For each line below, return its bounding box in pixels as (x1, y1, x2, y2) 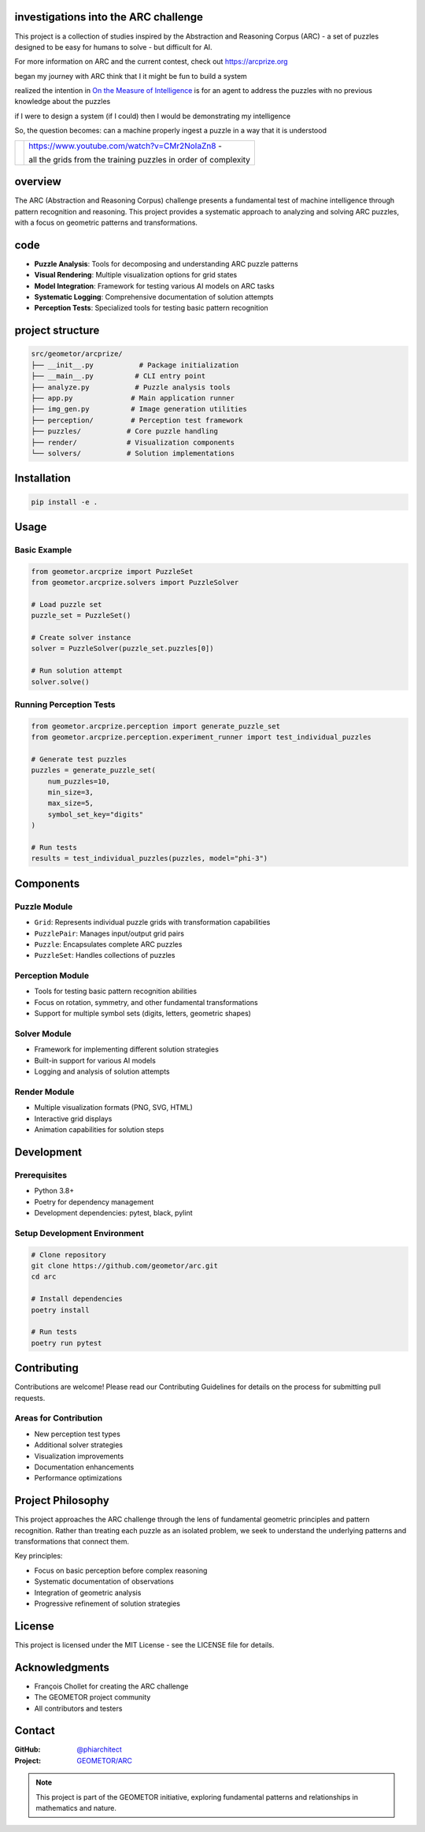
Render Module (14, 1086, 75, 1097)
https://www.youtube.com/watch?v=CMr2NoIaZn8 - (28, 140, 222, 151)
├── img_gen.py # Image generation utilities (31, 404, 247, 414)
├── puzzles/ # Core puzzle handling (31, 426, 218, 436)
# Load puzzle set (31, 600, 102, 609)
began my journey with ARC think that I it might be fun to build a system (14, 71, 247, 80)
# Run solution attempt (31, 666, 124, 676)
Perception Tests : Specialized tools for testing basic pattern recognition (34, 303, 269, 313)
